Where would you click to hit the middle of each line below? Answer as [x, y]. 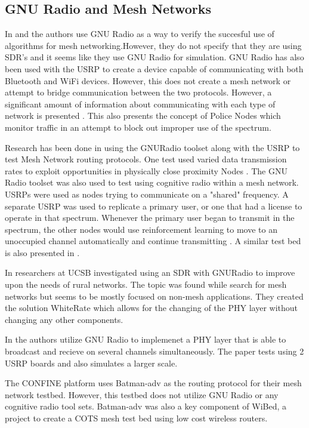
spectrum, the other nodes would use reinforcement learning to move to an [141, 229]
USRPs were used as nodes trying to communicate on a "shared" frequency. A [147, 194]
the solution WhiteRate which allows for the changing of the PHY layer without [152, 308]
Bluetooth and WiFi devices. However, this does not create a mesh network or [148, 80]
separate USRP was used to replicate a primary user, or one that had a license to [154, 206]
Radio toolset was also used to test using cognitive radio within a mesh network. [152, 182]
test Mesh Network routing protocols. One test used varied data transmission [146, 159]
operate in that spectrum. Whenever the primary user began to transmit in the [150, 218]
